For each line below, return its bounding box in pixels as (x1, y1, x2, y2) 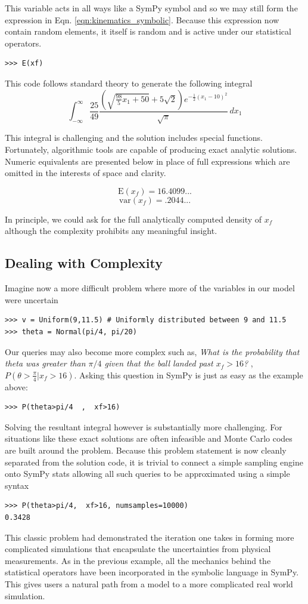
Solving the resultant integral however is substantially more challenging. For (5, 420, 282, 433)
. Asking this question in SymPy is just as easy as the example (74, 368, 303, 381)
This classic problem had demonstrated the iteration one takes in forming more (5, 531, 294, 543)
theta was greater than (5, 357, 86, 369)
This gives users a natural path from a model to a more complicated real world (5, 578, 293, 590)
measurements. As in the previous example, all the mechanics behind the (5, 554, 271, 566)
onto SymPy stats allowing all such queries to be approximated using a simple (5, 467, 290, 480)
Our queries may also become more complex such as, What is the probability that (5, 345, 300, 358)
